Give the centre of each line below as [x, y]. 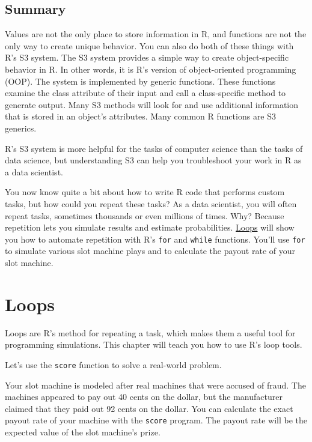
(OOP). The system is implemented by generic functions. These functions [140, 81]
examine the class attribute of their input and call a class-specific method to [145, 93]
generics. [21, 128]
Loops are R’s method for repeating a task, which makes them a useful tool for [150, 332]
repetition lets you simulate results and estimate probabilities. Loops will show [150, 227]
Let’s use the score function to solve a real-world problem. [113, 364]
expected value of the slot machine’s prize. [83, 431]
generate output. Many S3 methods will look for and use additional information [152, 104]
